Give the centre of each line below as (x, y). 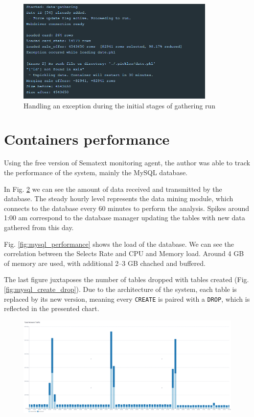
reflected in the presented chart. (52, 308)
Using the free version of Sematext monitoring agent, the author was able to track (127, 163)
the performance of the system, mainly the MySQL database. (96, 172)
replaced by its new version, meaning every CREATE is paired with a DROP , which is (127, 299)
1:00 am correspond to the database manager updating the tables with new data (125, 218)
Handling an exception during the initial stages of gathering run (119, 105)
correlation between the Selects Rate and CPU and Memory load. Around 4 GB (124, 253)
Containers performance (87, 139)
